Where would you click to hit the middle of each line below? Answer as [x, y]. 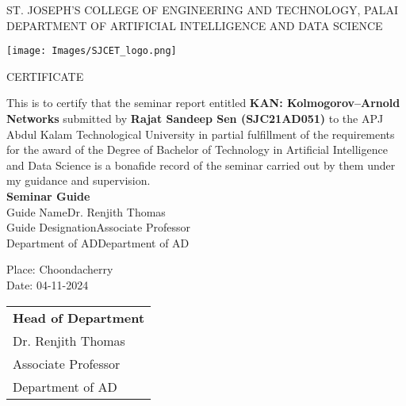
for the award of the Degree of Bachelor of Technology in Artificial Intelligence [197, 149]
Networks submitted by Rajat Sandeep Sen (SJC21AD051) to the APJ [195, 119]
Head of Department [79, 317]
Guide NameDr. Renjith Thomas [86, 211]
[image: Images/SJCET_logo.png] [92, 51]
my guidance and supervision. [79, 180]
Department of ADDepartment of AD [98, 242]
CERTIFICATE [45, 76]
